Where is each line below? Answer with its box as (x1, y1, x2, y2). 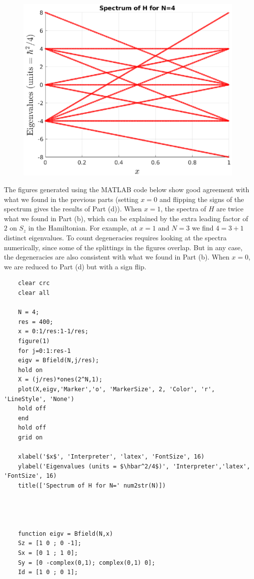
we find (192, 223, 214, 233)
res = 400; (18, 318, 54, 325)
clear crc (18, 280, 50, 287)
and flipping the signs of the (159, 194, 244, 204)
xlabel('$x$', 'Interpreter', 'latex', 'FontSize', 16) (18, 453, 205, 461)
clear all (18, 289, 50, 296)
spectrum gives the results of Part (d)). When (4, 203, 142, 214)
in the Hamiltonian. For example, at (28, 223, 137, 233)
